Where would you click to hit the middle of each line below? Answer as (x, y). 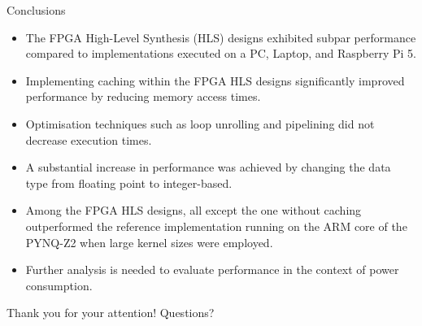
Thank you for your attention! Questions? (111, 313)
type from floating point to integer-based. (129, 183)
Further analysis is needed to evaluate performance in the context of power (212, 269)
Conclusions (36, 10)
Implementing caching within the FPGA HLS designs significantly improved (215, 80)
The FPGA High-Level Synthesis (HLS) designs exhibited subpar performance (221, 37)
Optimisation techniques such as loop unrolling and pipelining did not (200, 123)
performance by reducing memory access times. (143, 96)
